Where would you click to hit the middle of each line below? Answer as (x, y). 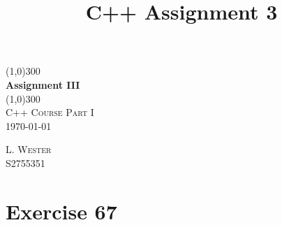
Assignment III (43, 84)
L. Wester (29, 149)
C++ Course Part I (50, 112)
